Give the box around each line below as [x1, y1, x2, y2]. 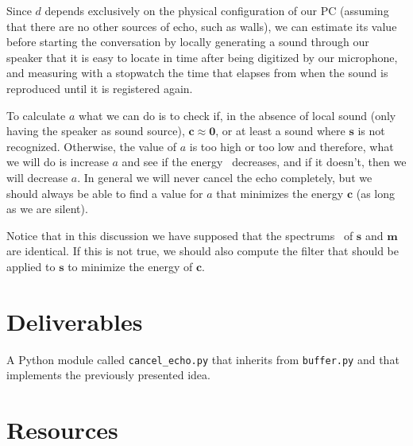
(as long [356, 184, 395, 201]
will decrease [6, 169, 68, 185]
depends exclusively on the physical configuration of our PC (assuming [44, 2, 389, 18]
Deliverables [6, 304, 143, 337]
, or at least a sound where [215, 122, 345, 139]
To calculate [6, 107, 66, 123]
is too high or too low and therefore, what [189, 138, 394, 154]
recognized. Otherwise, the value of [6, 138, 177, 154]
